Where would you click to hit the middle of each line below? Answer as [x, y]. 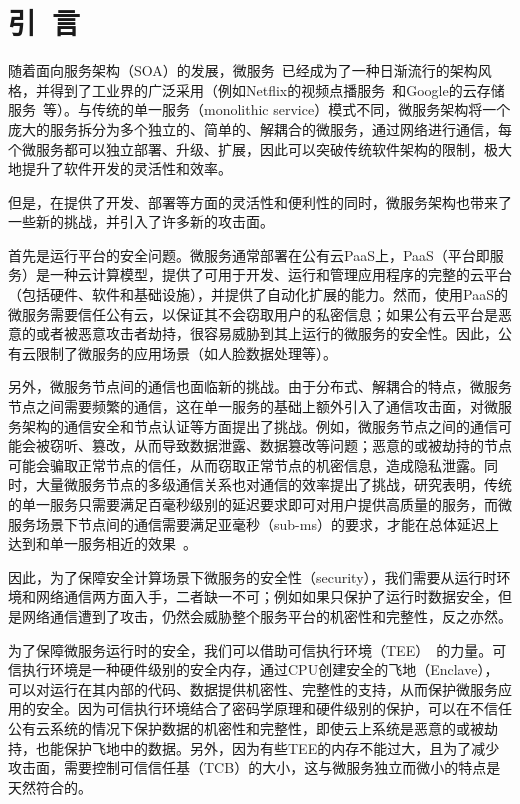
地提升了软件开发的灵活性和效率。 [120, 168]
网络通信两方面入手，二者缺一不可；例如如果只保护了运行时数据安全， [266, 596]
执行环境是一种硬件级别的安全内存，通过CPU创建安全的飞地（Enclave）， [260, 669]
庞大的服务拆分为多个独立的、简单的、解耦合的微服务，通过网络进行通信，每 [260, 128]
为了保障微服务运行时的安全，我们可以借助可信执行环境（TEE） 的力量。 [250, 649]
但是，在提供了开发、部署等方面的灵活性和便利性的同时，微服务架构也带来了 [260, 201]
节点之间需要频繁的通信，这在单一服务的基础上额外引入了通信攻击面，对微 [253, 406]
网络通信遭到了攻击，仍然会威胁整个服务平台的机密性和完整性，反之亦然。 [266, 615]
